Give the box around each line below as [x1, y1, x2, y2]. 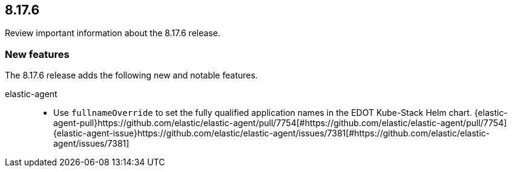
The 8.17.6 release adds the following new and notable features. [5, 70, 258, 81]
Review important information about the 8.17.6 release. [5, 28, 220, 39]
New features [5, 48, 70, 60]
